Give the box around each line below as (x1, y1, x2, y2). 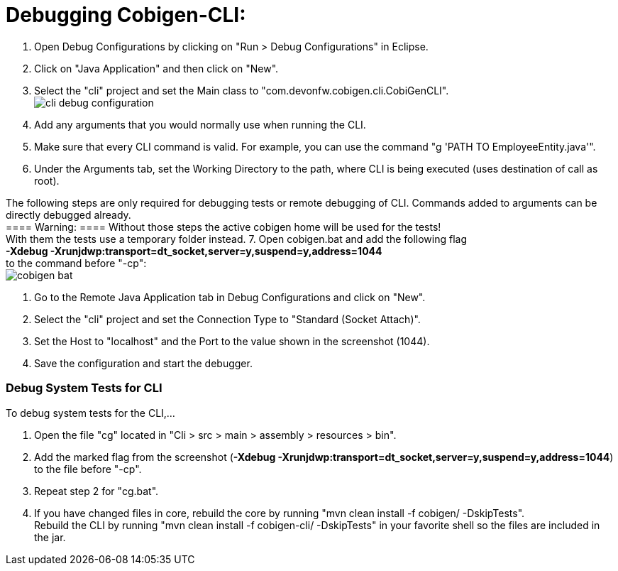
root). (34, 174, 60, 187)
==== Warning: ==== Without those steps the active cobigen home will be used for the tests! (6, 220, 441, 233)
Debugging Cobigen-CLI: (6, 3, 246, 27)
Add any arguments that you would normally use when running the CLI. (34, 118, 366, 131)
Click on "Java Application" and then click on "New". (34, 62, 279, 75)
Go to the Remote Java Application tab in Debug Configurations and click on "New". (34, 290, 426, 303)
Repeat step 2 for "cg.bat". (34, 484, 159, 497)
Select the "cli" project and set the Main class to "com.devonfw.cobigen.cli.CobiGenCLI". (34, 84, 449, 97)
